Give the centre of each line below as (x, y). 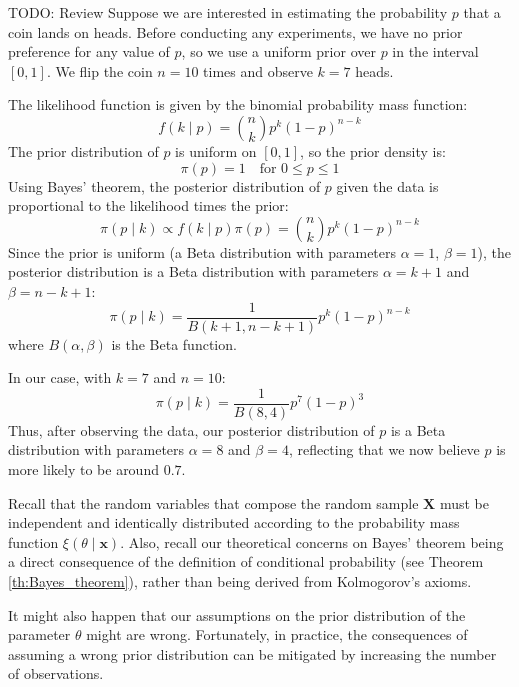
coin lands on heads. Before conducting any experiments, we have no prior (235, 31)
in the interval (435, 51)
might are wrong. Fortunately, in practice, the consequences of (277, 634)
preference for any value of (89, 51)
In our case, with (60, 377)
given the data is (387, 185)
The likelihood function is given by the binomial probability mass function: (238, 104)
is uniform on (216, 150)
